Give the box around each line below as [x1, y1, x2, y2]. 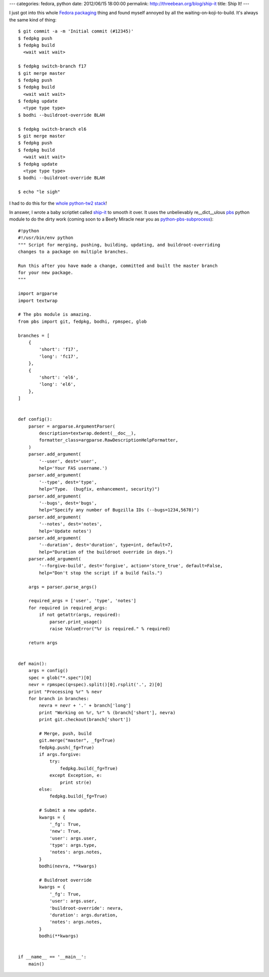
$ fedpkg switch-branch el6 [18, 126, 87, 132]
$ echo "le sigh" [18, 189, 60, 195]
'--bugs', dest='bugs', [39, 500, 97, 506]
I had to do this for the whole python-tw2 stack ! [9, 200, 107, 206]
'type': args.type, [49, 842, 97, 848]
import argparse [18, 291, 58, 296]
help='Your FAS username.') [39, 466, 108, 471]
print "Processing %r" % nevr [28, 689, 102, 695]
